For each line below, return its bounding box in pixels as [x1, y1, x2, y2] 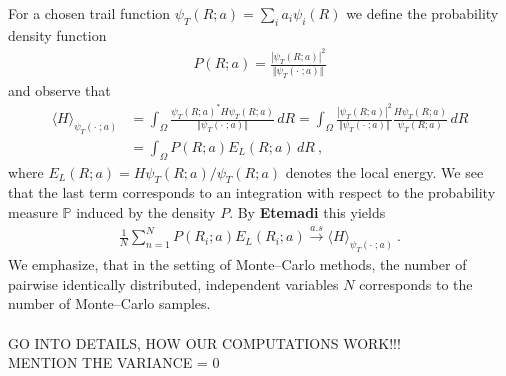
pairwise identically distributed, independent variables [8, 273, 339, 294]
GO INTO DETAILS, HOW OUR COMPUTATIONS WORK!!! [8, 332, 401, 353]
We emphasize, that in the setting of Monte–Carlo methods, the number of [8, 254, 467, 275]
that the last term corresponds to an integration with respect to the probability [8, 182, 496, 203]
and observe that [8, 79, 111, 100]
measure [8, 202, 58, 223]
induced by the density [76, 202, 216, 223]
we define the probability [346, 3, 499, 23]
